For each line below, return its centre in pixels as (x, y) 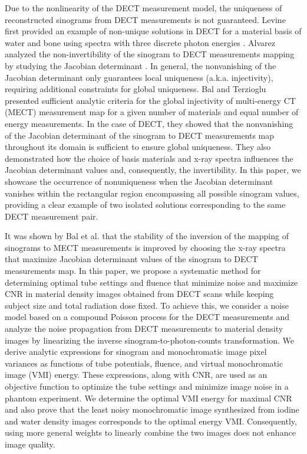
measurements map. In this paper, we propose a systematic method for (133, 271)
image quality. (30, 444)
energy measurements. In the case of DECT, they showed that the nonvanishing (149, 123)
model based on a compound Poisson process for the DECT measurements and (147, 317)
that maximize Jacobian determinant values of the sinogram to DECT (131, 259)
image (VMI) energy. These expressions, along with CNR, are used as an (136, 375)
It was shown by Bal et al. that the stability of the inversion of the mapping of (147, 236)
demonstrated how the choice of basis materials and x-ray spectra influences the (149, 158)
